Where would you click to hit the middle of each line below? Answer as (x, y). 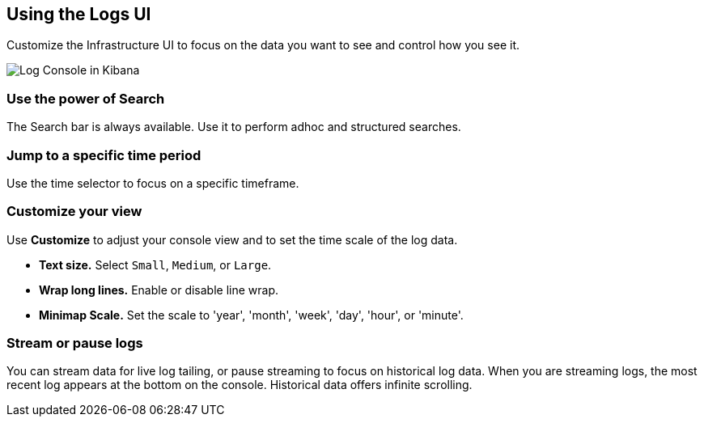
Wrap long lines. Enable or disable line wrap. (159, 290)
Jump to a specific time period (104, 155)
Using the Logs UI (79, 14)
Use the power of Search (86, 98)
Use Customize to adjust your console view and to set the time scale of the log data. (232, 239)
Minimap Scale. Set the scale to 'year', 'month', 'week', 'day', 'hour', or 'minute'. (251, 315)
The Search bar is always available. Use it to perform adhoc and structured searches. (234, 127)
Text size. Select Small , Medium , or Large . (155, 264)
